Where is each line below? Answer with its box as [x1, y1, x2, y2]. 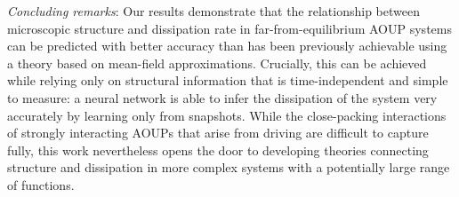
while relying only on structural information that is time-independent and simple [7, 71, 448, 90]
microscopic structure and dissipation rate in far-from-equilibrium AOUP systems [7, 19, 452, 37]
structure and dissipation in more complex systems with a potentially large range [7, 158, 450, 177]
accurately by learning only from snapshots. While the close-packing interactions [7, 106, 447, 124]
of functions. [7, 175, 75, 193]
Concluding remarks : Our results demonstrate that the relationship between [7, 2, 420, 20]
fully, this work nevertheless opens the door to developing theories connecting [7, 140, 429, 159]
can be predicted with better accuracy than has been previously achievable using [7, 36, 447, 55]
